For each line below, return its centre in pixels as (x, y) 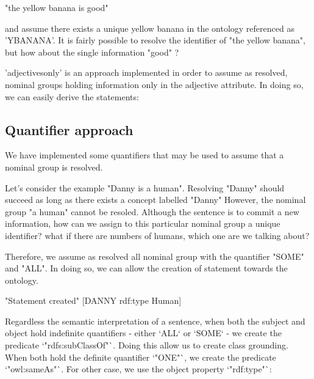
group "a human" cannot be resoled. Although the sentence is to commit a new (152, 211)
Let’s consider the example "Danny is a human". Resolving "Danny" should (145, 187)
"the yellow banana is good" (57, 7)
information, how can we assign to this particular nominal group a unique (143, 223)
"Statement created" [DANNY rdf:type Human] (93, 300)
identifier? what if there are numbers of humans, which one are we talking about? (157, 235)
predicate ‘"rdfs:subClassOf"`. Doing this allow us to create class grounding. (147, 345)
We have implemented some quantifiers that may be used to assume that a (145, 155)
